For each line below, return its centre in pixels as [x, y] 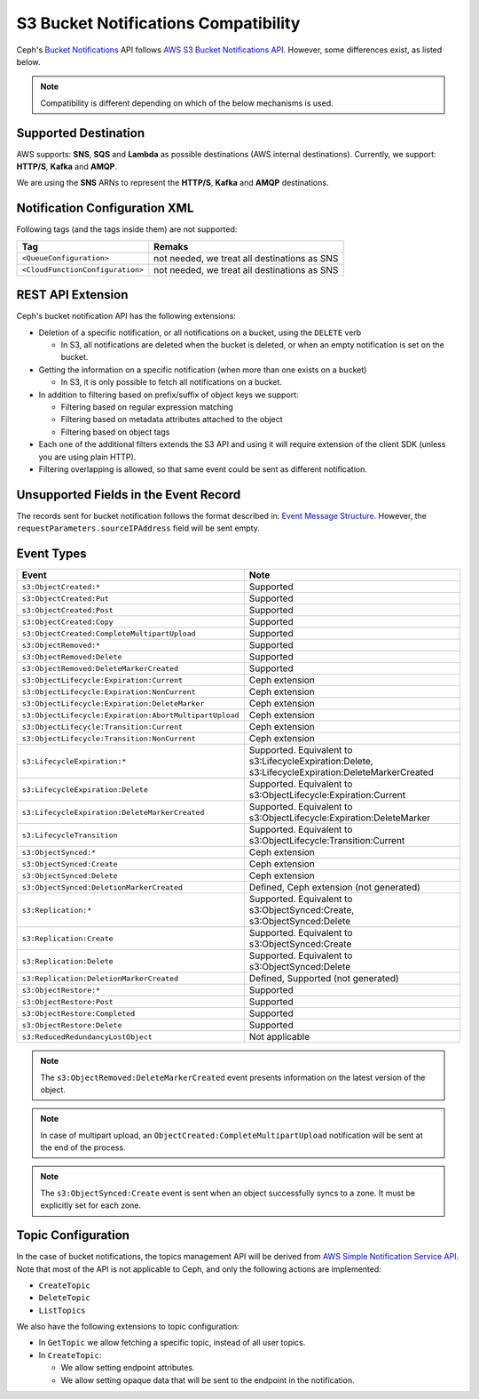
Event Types [52, 554]
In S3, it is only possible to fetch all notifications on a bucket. [172, 382]
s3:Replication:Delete [68, 961]
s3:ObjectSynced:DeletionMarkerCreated [102, 887]
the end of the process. [83, 1147]
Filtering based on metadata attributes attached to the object [172, 420]
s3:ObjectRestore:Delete [72, 1025]
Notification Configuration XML [105, 208]
